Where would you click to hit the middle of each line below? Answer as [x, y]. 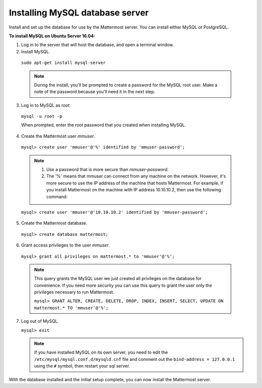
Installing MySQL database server [79, 13]
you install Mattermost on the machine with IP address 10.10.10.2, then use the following [134, 190]
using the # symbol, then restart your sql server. [82, 366]
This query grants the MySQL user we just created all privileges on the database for [118, 279]
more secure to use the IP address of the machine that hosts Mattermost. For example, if [135, 183]
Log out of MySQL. [40, 321]
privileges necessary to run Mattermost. [74, 292]
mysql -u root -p [42, 116]
